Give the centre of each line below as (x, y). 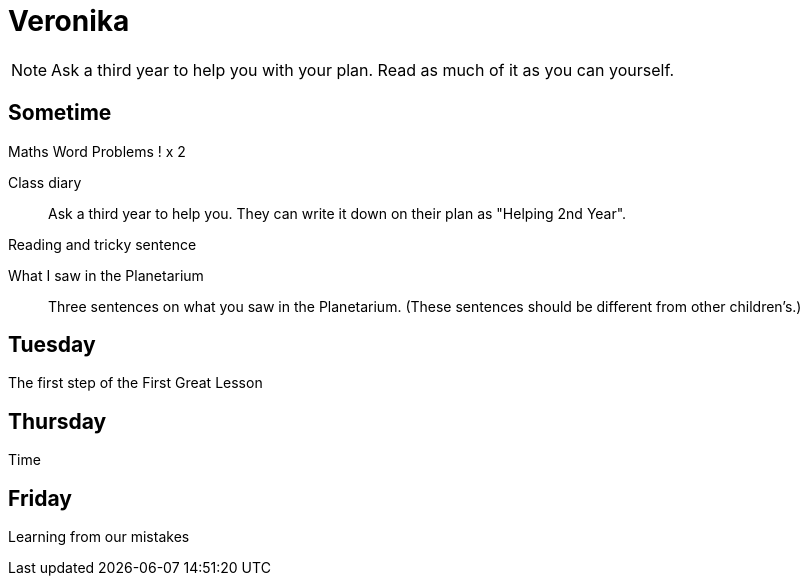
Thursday (57, 421)
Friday (40, 498)
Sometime (60, 113)
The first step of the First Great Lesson (135, 383)
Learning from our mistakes (99, 537)
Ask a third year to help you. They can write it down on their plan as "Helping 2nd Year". (337, 213)
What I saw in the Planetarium (106, 275)
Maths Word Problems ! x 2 (97, 151)
